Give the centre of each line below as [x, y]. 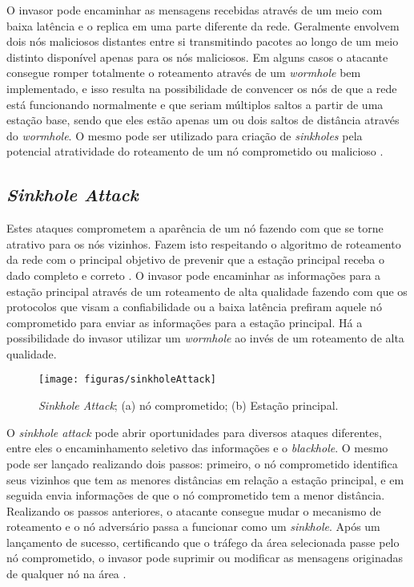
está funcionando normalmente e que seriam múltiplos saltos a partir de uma [195, 104]
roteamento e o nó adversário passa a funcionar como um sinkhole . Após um [193, 526]
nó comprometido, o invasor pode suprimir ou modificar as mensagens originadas [205, 558]
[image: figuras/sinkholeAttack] [127, 380]
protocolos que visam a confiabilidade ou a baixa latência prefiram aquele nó [194, 307]
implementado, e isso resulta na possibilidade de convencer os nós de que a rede [202, 88]
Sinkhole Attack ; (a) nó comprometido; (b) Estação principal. [189, 405]
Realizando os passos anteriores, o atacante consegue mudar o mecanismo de [194, 510]
